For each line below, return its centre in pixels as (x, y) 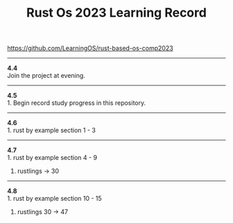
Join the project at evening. (46, 76)
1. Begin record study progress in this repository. (77, 103)
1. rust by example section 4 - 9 (52, 158)
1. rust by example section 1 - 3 (51, 131)
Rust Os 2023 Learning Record (116, 13)
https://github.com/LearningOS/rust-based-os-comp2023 (90, 48)
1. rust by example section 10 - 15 (54, 199)
